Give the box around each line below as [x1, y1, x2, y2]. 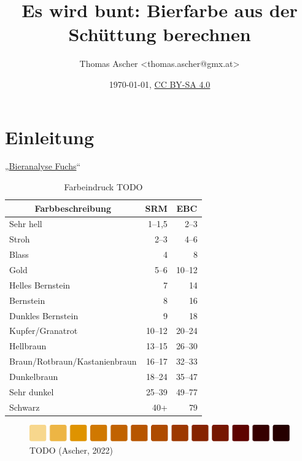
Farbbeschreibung [34, 201, 111, 214]
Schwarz [9, 400, 40, 413]
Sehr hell [9, 217, 42, 230]
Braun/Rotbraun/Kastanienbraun [9, 355, 137, 368]
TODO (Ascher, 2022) [29, 443, 114, 456]
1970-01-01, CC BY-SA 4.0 [109, 77, 211, 90]
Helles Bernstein [9, 278, 71, 291]
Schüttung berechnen [68, 21, 251, 47]
